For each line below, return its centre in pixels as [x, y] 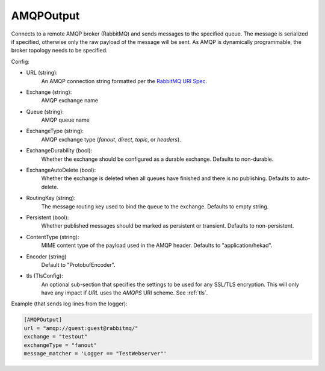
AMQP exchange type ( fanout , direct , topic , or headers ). [111, 139]
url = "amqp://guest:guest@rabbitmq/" [81, 328]
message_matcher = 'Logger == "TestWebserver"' [95, 354]
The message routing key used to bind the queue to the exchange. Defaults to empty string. [155, 206]
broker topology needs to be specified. [59, 51]
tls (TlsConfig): [45, 276]
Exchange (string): [49, 92]
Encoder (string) [46, 257]
